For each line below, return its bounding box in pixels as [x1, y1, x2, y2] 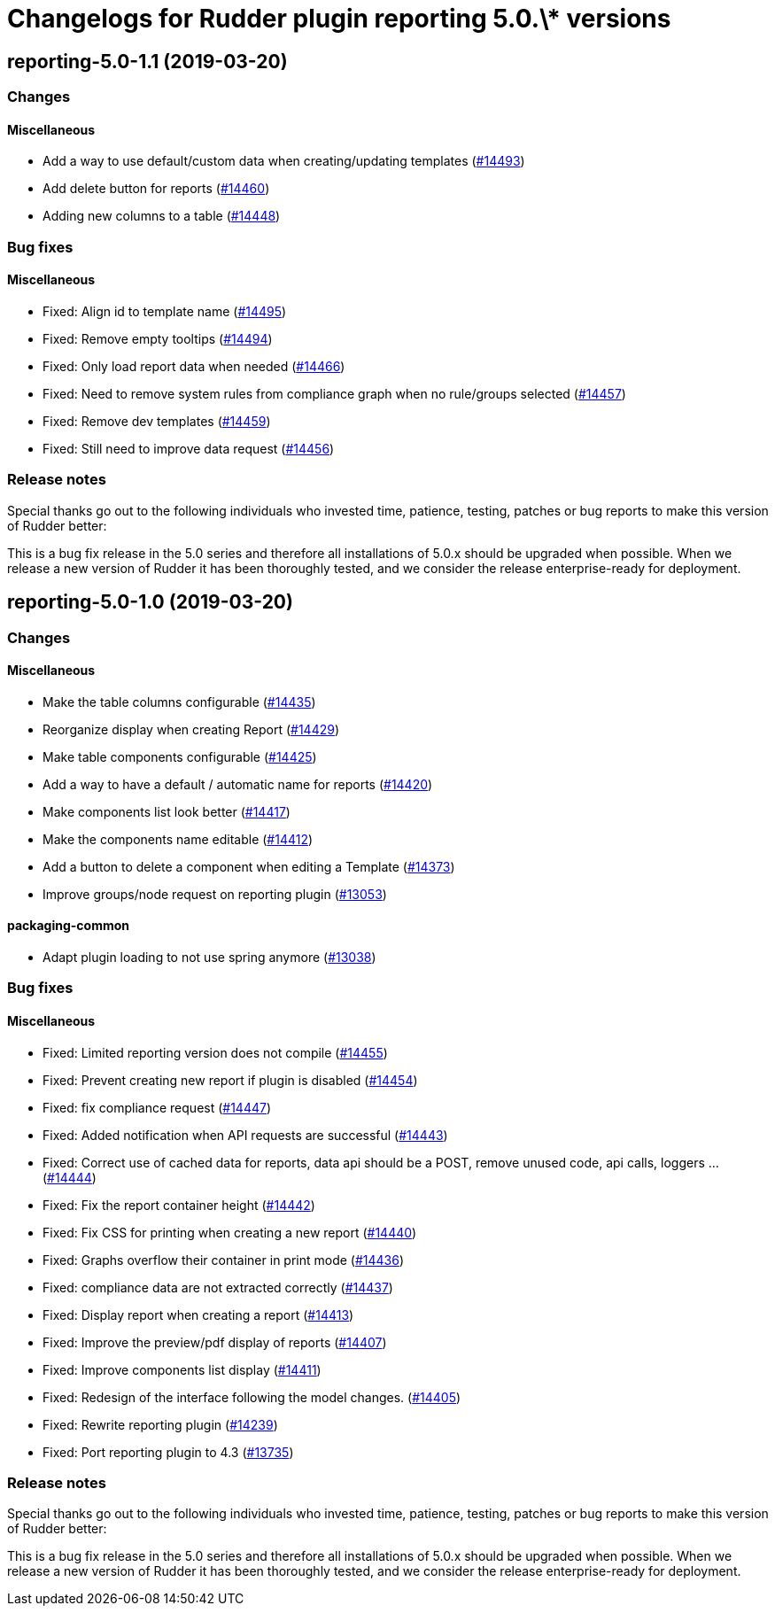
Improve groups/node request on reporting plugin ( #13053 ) [43, 886, 387, 902]
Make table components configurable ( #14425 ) [43, 748, 317, 764]
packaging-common [7, 918, 130, 934]
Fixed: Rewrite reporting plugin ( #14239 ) [43, 1416, 278, 1432]
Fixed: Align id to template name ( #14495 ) [43, 303, 287, 319]
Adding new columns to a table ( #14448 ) [43, 208, 281, 224]
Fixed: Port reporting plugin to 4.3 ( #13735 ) [43, 1444, 294, 1460]
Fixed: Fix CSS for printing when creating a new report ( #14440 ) [43, 1224, 417, 1240]
